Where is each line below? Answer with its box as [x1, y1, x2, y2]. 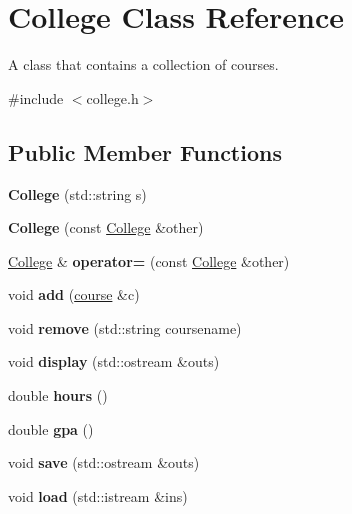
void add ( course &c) [8, 284, 140, 305]
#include [8, 87, 64, 108]
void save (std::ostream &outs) [8, 452, 200, 473]
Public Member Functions [8, 136, 282, 167]
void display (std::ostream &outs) [8, 351, 220, 372]
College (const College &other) [8, 217, 204, 238]
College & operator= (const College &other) [8, 250, 290, 271]
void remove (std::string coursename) [8, 317, 242, 338]
